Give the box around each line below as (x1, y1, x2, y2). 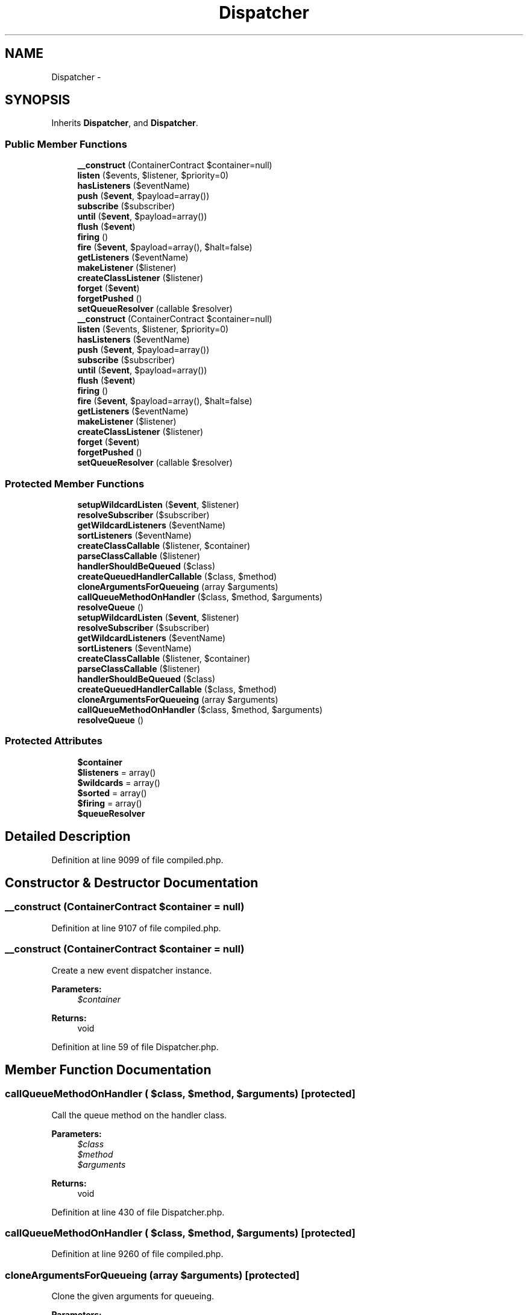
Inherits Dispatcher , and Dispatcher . (51, 118, 198, 128)
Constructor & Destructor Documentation (5, 875, 259, 890)
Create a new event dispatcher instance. (51, 965, 212, 975)
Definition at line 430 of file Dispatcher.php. (51, 1206, 225, 1217)
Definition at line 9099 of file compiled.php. (51, 854, 224, 865)
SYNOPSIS (5, 92, 71, 108)
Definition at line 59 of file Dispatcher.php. (51, 1041, 219, 1052)
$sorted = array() (77, 787, 147, 798)
